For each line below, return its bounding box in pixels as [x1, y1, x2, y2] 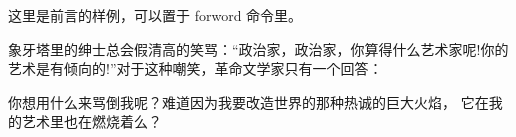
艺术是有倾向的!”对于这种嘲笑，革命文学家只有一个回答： [8, 58, 383, 79]
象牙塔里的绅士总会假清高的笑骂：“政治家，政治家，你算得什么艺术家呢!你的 [8, 38, 509, 59]
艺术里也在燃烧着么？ [21, 111, 162, 132]
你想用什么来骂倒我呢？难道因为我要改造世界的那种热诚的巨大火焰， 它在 [8, 91, 489, 112]
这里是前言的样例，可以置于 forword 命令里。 [8, 5, 303, 25]
